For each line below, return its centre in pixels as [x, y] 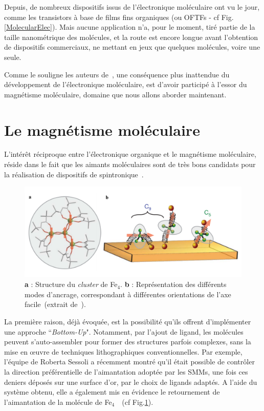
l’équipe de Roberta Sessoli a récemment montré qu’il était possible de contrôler [129, 362]
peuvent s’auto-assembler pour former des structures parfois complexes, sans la [128, 342]
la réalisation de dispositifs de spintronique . [74, 174]
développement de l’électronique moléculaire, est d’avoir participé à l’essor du [126, 84]
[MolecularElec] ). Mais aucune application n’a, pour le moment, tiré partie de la [130, 27]
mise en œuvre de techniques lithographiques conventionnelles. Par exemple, [123, 351]
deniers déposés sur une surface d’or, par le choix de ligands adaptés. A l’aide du [131, 382]
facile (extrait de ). [55, 304]
